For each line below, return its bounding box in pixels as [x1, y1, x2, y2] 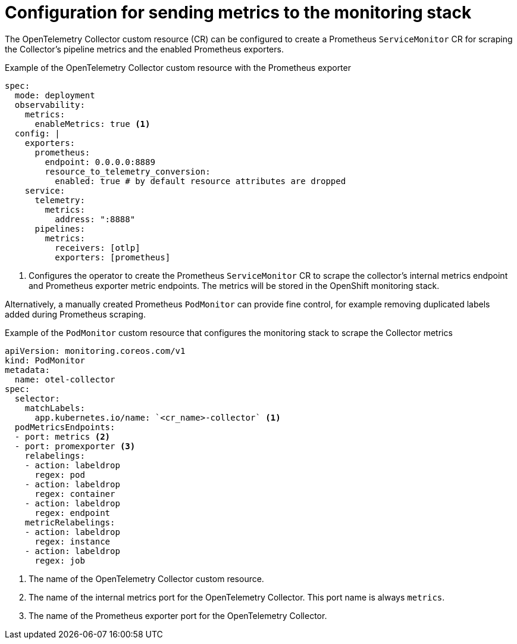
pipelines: [35, 223, 85, 234]
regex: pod [35, 469, 85, 480]
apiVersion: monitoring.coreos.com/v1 [5, 346, 186, 356]
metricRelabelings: [24, 517, 115, 527]
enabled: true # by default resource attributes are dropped [55, 176, 346, 186]
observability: [14, 99, 85, 110]
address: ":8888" [55, 214, 136, 224]
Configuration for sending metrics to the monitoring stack [5, 2, 472, 23]
